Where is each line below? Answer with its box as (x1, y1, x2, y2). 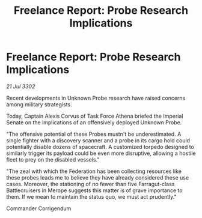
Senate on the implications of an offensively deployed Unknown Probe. (6, 118, 182, 126)
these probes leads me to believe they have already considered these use (6, 174, 189, 181)
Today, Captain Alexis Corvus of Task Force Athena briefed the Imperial (6, 112, 183, 120)
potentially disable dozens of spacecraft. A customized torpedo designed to (6, 143, 194, 150)
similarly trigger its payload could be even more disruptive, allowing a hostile (6, 150, 196, 157)
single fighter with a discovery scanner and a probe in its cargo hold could (6, 136, 191, 144)
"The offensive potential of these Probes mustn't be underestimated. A (6, 130, 182, 138)
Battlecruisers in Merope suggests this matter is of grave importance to (6, 187, 183, 194)
